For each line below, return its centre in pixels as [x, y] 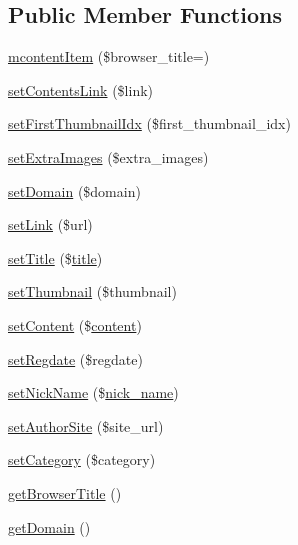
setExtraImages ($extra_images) [108, 156]
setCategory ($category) [82, 459]
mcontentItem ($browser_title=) [109, 56]
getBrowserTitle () [65, 492]
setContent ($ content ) [75, 324]
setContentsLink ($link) [81, 89]
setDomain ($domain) [74, 190]
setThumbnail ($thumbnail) [92, 291]
